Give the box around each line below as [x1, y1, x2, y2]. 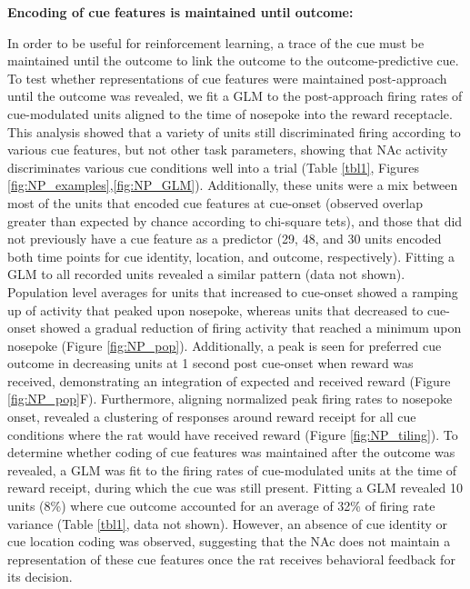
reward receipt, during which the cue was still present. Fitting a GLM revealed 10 [7, 478, 464, 497]
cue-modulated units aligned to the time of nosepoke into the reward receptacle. [7, 104, 453, 123]
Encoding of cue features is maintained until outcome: [7, 3, 354, 21]
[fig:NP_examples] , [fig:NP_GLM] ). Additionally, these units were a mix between [7, 175, 458, 195]
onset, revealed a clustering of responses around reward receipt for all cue [7, 407, 416, 426]
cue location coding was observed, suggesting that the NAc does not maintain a [7, 532, 451, 551]
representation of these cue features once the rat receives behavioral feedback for [7, 549, 455, 568]
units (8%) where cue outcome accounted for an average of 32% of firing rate [7, 496, 435, 515]
